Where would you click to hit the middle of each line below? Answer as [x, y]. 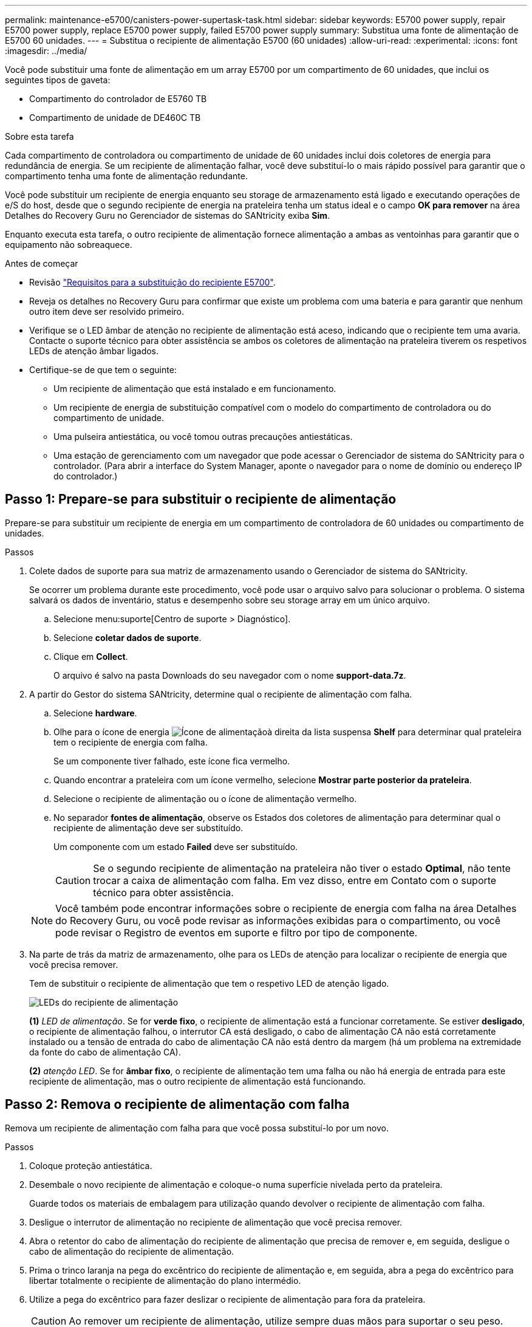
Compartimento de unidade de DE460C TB [115, 118]
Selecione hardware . [95, 713]
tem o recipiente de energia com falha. [131, 742]
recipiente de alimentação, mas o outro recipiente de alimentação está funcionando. [198, 1081]
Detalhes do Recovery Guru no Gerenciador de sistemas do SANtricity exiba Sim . [168, 215]
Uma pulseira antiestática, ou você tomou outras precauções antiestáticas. [203, 437]
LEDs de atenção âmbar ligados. [94, 351]
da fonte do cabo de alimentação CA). [105, 1052]
